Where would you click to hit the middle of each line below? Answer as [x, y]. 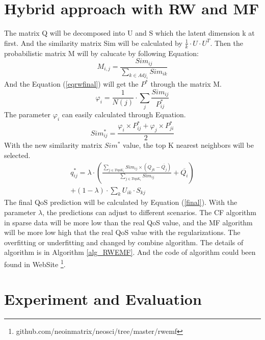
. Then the [227, 43]
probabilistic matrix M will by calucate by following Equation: [101, 53]
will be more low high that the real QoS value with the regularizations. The [122, 232]
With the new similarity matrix [53, 145]
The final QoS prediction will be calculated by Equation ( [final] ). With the [121, 202]
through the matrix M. [186, 84]
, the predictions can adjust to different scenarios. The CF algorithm [150, 212]
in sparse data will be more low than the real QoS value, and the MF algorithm [128, 222]
